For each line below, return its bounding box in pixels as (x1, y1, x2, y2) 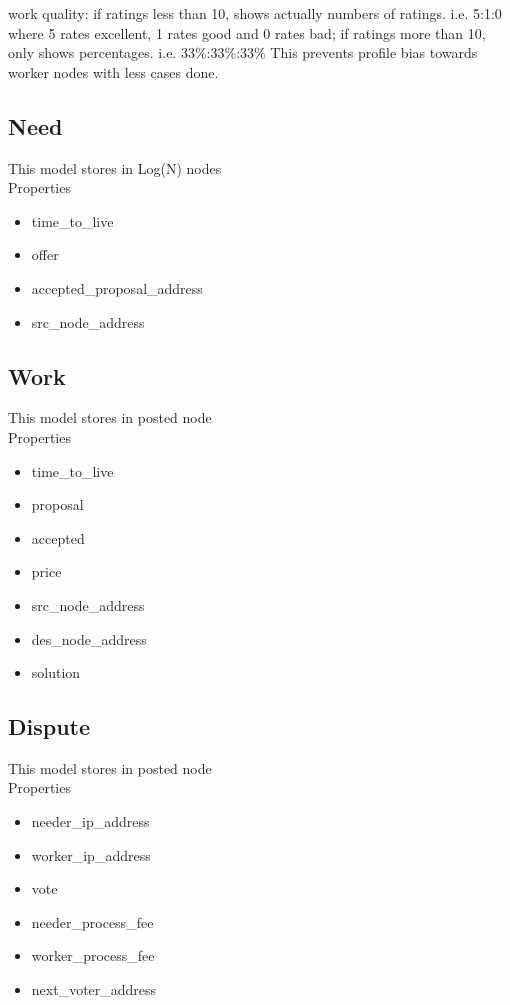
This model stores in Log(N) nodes (8, 157, 222, 178)
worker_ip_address (31, 844, 151, 865)
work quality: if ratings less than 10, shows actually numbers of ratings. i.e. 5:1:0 (8, 3, 502, 23)
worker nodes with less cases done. (8, 61, 219, 82)
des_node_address (31, 628, 147, 649)
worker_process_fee (31, 945, 155, 966)
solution (31, 662, 81, 683)
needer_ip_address (31, 811, 150, 832)
